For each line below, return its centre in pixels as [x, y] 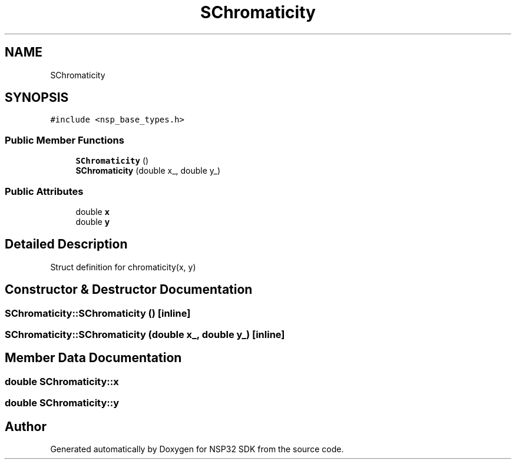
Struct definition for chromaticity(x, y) [123, 267]
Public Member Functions [64, 140]
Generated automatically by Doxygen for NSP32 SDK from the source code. [197, 449]
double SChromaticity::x [62, 381]
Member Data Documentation [93, 358]
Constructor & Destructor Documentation [129, 290]
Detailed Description [66, 244]
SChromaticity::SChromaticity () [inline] [98, 313]
